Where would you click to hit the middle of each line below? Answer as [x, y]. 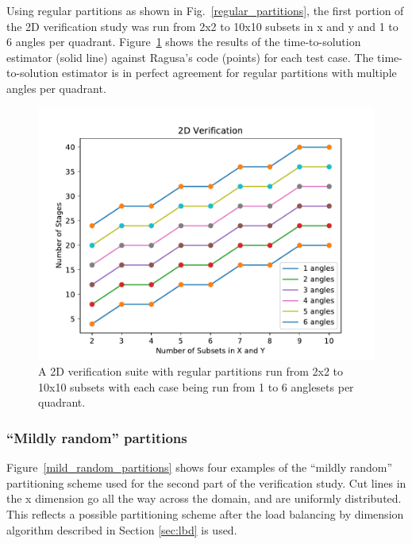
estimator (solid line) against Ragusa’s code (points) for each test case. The [190, 57]
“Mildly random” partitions [97, 437]
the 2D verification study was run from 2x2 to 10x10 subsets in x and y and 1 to [202, 26]
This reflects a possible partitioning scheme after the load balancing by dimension [205, 513]
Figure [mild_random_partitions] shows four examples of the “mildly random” [200, 467]
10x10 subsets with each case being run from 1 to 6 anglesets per [196, 386]
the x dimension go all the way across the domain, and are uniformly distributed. [204, 498]
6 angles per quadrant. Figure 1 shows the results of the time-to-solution [184, 42]
